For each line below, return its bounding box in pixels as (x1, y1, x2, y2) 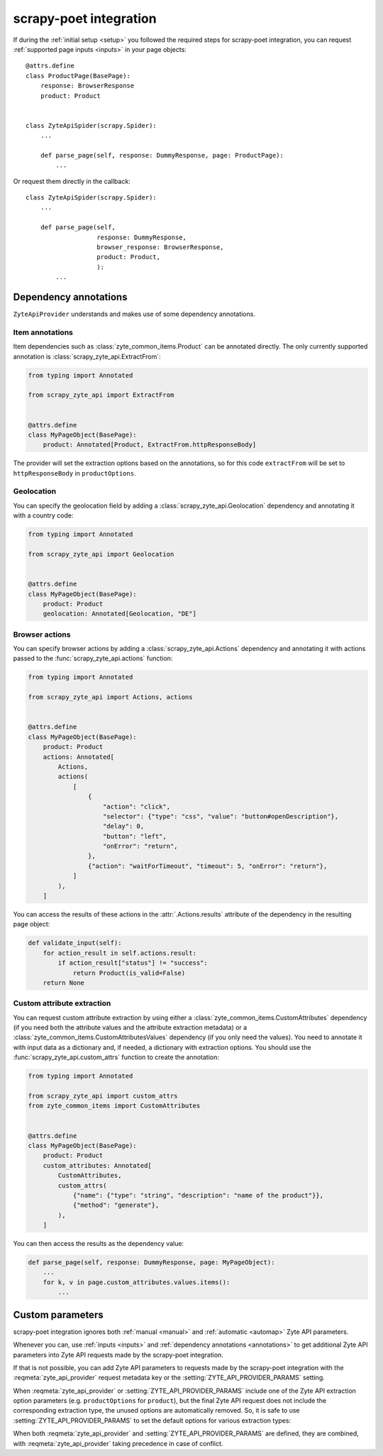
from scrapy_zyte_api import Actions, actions (28, 693, 193, 701)
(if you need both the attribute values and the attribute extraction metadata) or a (13, 1023, 248, 1032)
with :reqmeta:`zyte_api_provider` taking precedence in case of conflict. (13, 1439, 223, 1447)
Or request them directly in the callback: (13, 177, 131, 185)
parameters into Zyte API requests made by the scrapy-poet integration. (13, 1350, 223, 1359)
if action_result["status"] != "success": (57, 959, 209, 967)
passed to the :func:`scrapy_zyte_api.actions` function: (13, 654, 173, 663)
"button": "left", (103, 832, 167, 841)
